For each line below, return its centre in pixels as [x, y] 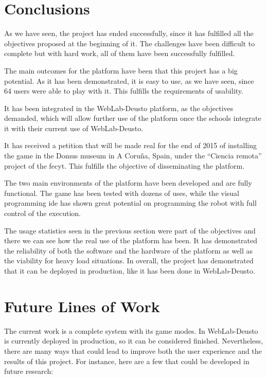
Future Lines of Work [82, 306]
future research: [29, 371]
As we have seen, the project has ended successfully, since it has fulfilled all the [129, 33]
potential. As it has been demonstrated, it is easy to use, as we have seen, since [129, 80]
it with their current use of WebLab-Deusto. [74, 128]
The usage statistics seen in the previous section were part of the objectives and [130, 230]
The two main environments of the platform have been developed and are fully [128, 183]
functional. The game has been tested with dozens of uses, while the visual [122, 193]
